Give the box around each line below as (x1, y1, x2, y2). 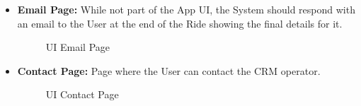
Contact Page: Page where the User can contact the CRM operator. (17, 63, 321, 78)
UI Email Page (45, 40, 110, 54)
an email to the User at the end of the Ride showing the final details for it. (17, 16, 343, 30)
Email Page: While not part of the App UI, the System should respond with (17, 2, 355, 16)
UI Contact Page (45, 87, 119, 102)
